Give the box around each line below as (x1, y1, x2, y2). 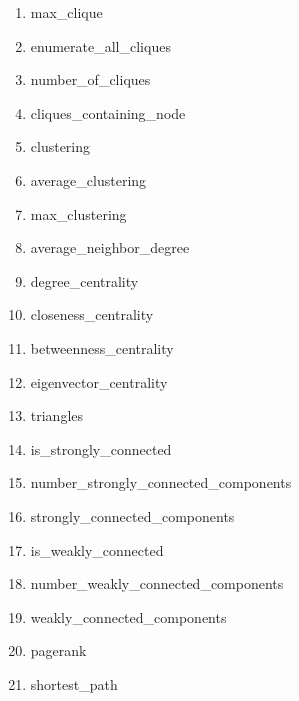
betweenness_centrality (30, 337, 174, 358)
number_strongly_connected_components (30, 472, 292, 493)
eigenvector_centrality (30, 371, 168, 392)
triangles (30, 405, 84, 426)
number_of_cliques (30, 69, 151, 90)
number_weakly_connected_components (30, 573, 284, 594)
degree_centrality (30, 270, 139, 291)
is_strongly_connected (30, 438, 172, 459)
